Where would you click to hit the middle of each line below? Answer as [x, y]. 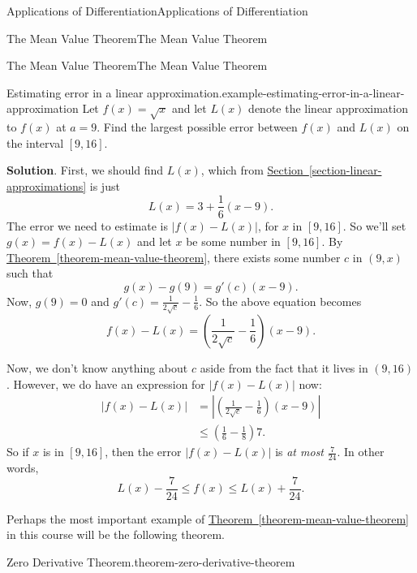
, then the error [143, 452]
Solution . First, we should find [85, 170]
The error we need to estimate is [87, 225]
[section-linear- [345, 170]
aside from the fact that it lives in [284, 367]
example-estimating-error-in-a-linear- [313, 92]
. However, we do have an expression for [106, 383]
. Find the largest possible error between [197, 127]
